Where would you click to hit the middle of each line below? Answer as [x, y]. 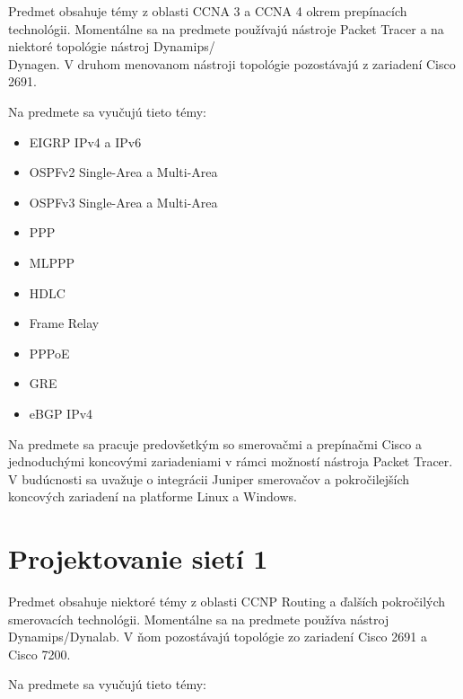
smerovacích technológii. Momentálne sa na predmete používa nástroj [199, 619]
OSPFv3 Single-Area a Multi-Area [123, 202]
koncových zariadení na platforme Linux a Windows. [153, 496]
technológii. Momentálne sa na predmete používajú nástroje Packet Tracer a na [226, 28]
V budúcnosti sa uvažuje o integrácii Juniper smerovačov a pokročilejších [209, 478]
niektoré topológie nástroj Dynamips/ [112, 46]
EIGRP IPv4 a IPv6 [85, 142]
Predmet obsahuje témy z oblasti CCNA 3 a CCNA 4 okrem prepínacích [208, 11]
